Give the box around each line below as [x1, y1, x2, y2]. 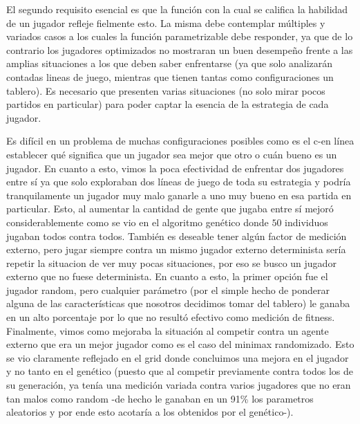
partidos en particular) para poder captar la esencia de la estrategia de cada [6, 97, 329, 111]
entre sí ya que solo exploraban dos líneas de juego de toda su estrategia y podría [6, 174, 351, 189]
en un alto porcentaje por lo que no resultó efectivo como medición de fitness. [6, 310, 335, 324]
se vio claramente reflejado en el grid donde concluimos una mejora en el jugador [6, 350, 349, 365]
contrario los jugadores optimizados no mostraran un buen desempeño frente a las [6, 42, 353, 57]
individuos [285, 214, 328, 229]
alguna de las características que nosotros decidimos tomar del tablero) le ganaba [6, 296, 350, 311]
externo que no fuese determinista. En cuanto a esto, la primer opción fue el [6, 269, 328, 284]
